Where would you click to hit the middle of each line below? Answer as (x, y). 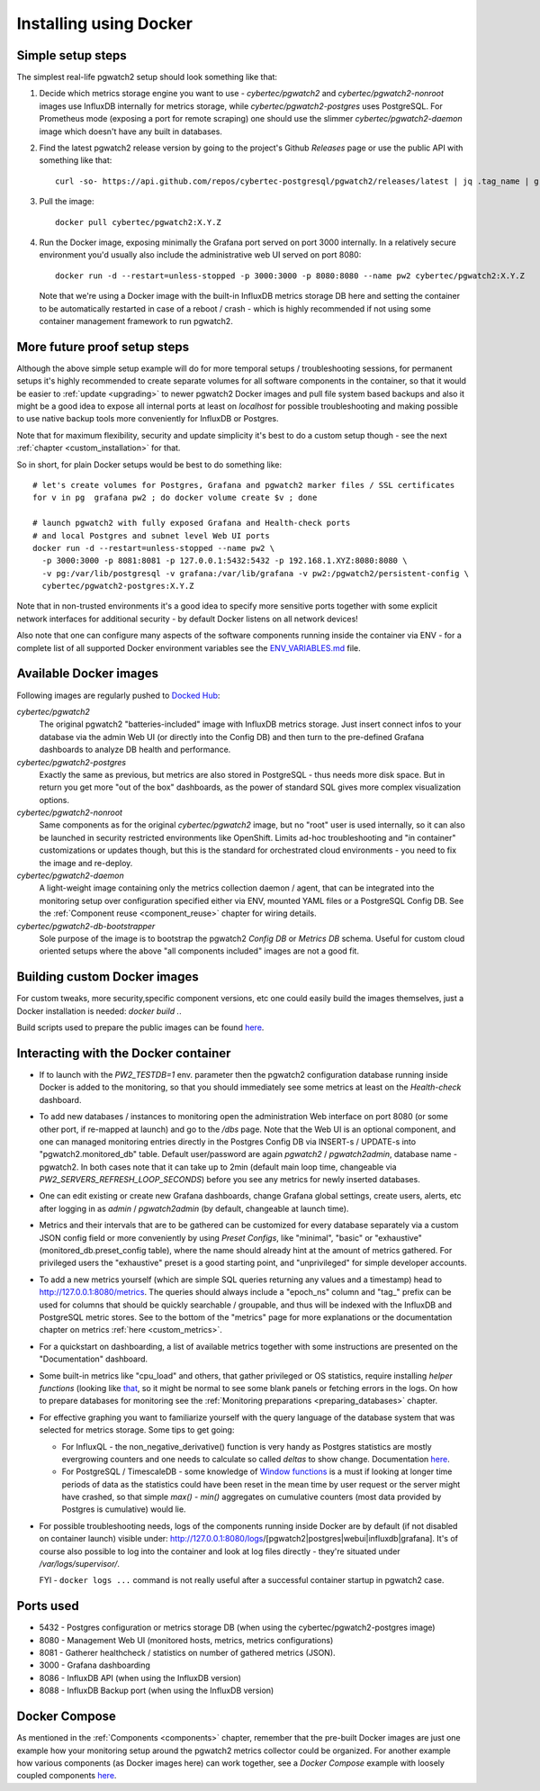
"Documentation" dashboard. (94, 1359)
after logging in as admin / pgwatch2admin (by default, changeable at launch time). (194, 1208)
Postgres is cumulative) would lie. (124, 1509)
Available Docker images (88, 674)
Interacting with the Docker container (124, 1053)
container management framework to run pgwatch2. (136, 321)
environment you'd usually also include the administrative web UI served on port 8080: (200, 255)
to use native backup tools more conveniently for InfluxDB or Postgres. (148, 419)
